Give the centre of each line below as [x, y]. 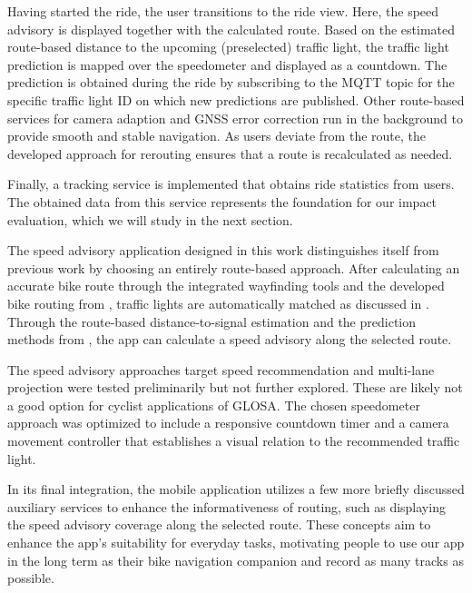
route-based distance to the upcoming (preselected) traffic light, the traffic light [228, 47]
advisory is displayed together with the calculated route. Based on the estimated [231, 29]
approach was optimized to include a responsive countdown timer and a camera [228, 423]
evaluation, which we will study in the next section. [150, 219]
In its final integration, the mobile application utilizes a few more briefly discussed [236, 489]
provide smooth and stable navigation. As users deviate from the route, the [216, 136]
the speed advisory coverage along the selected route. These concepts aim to [219, 524]
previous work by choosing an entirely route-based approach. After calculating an [234, 267]
